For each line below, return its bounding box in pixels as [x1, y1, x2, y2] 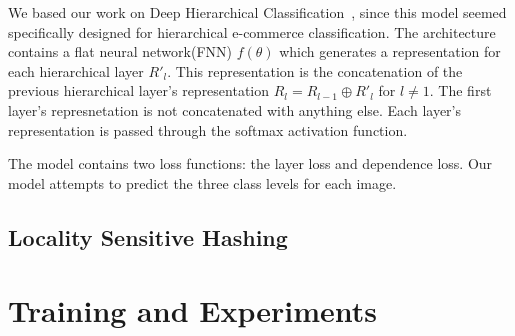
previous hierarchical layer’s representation [8, 80, 270, 101]
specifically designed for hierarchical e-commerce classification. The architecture [8, 21, 496, 42]
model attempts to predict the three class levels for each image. [8, 172, 397, 193]
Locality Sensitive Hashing [8, 221, 288, 252]
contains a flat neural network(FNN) [8, 41, 232, 62]
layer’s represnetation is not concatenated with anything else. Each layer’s [8, 99, 461, 120]
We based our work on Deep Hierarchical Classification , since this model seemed [8, 2, 507, 22]
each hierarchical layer [8, 60, 144, 81]
